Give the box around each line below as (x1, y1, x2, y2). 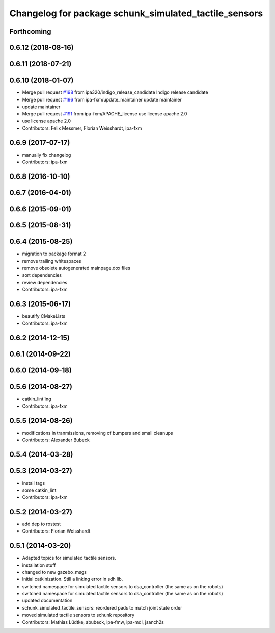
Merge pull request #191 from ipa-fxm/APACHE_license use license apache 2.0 (22, 111, 187, 117)
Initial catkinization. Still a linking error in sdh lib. (22, 576, 123, 583)
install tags (22, 480, 45, 486)
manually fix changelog (22, 151, 71, 158)
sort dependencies (22, 272, 62, 278)
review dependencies (22, 279, 68, 285)
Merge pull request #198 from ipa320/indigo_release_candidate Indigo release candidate (22, 89, 208, 95)
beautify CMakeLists (22, 313, 66, 319)
